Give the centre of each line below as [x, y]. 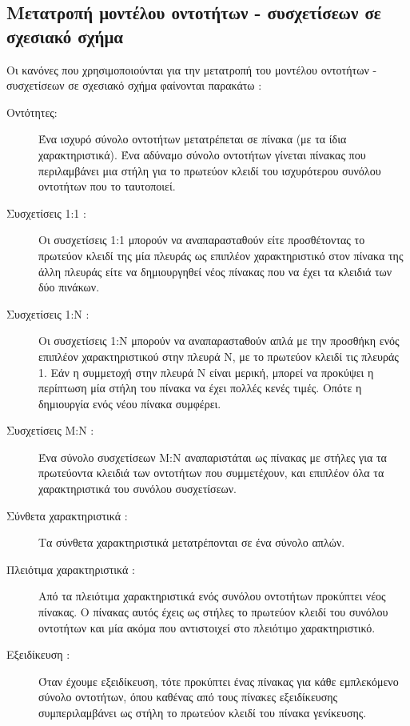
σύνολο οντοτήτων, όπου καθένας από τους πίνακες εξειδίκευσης [188, 697]
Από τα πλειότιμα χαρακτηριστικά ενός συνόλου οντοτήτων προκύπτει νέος [212, 596]
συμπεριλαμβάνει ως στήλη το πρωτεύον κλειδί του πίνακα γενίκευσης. [203, 712]
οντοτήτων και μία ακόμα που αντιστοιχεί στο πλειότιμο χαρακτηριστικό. [207, 627]
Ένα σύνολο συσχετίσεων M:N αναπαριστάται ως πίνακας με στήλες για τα [213, 457]
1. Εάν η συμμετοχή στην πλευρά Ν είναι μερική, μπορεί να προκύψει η [206, 372]
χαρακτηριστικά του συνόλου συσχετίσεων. [137, 489]
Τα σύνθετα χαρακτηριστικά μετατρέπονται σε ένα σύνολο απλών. [192, 542]
